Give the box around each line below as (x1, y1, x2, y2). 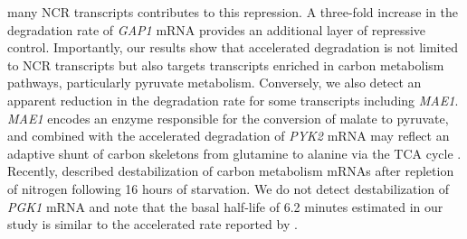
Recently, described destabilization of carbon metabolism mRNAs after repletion (7, 161, 454, 180)
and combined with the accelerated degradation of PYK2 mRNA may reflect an (7, 126, 450, 145)
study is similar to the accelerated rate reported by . (7, 215, 298, 234)
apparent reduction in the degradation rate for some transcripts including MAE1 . (7, 90, 459, 109)
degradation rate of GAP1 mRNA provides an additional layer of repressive (7, 20, 426, 39)
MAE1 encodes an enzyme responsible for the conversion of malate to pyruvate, (7, 108, 449, 127)
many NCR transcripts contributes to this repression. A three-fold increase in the (7, 3, 458, 21)
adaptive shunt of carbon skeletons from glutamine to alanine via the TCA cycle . (7, 143, 462, 162)
